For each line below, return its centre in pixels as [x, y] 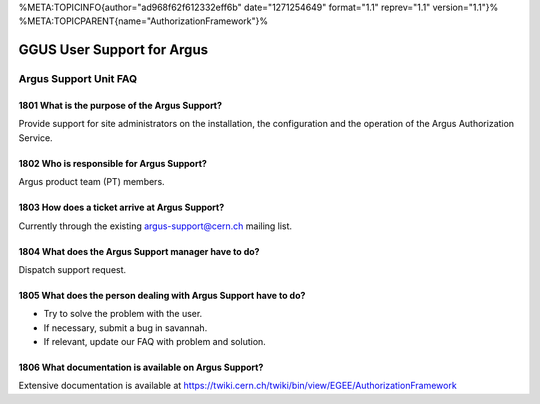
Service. [36, 137]
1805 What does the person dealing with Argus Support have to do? [162, 295]
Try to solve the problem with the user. [123, 314]
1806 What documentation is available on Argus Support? [141, 367]
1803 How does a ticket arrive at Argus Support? [121, 207]
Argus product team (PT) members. [91, 182]
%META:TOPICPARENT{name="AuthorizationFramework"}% [143, 21]
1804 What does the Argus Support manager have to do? [139, 251]
